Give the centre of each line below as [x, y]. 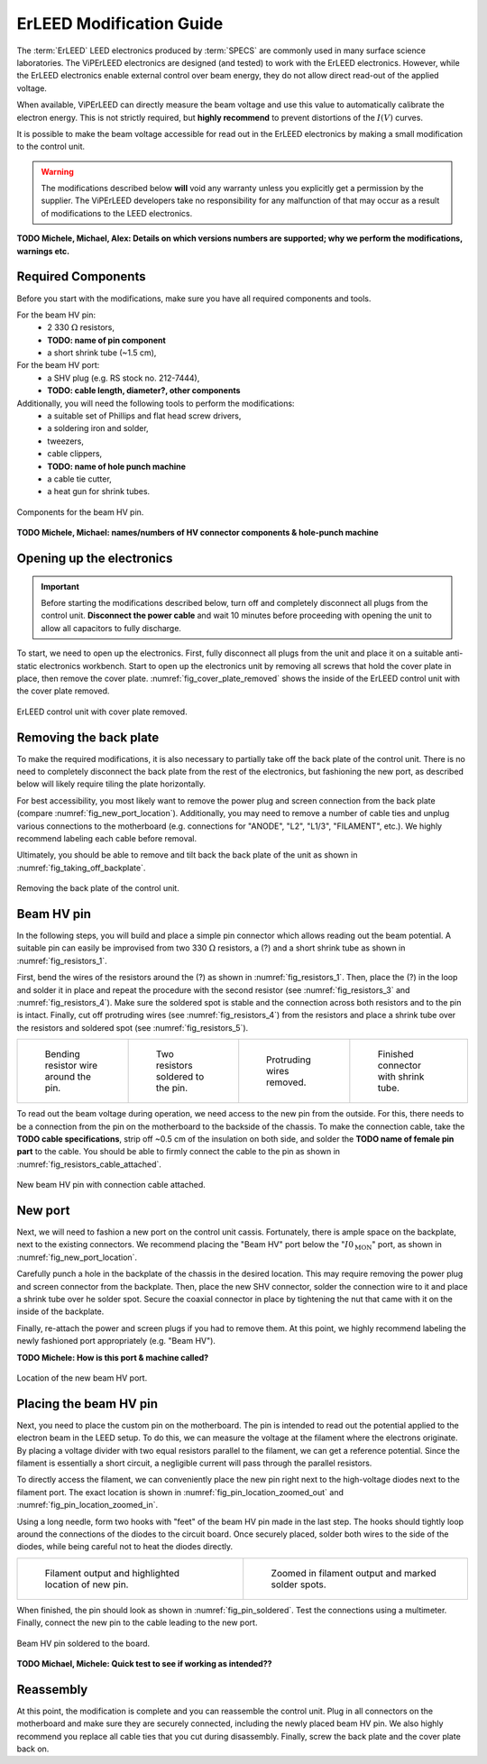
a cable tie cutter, [79, 479]
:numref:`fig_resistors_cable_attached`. [89, 1164]
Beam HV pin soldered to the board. [83, 1643]
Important [60, 586]
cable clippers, [75, 454]
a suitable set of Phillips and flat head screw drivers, [144, 416]
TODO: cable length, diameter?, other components [144, 390]
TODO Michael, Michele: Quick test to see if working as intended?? [144, 1663]
